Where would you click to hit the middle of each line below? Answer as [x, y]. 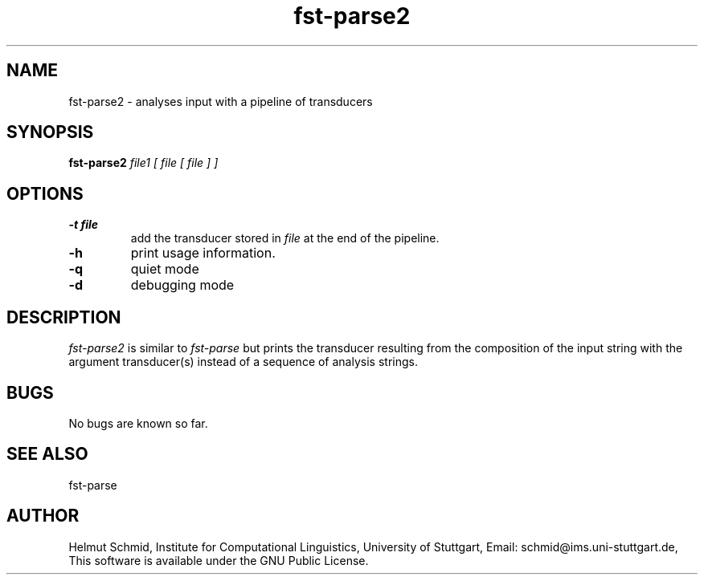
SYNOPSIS [50, 132]
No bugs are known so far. [138, 423]
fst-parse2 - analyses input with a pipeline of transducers [221, 101]
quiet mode [165, 269]
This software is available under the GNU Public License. [219, 560]
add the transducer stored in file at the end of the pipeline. [285, 238]
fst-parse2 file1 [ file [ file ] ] [143, 163]
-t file [84, 225]
